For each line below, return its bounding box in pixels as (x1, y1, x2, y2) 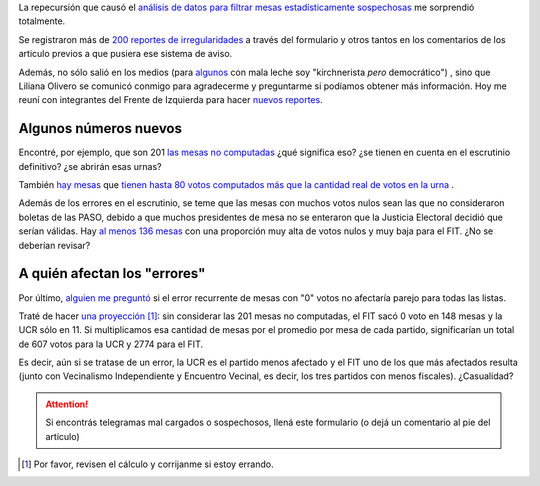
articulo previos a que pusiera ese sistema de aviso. (18, 48, 233, 60)
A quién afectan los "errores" (18, 265, 206, 282)
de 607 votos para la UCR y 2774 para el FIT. (18, 338, 204, 350)
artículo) (45, 430, 80, 442)
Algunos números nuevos (18, 120, 183, 137)
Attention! (45, 398, 89, 410)
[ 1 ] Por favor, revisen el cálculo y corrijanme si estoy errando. (21, 458, 274, 470)
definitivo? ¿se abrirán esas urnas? (18, 160, 162, 172)
